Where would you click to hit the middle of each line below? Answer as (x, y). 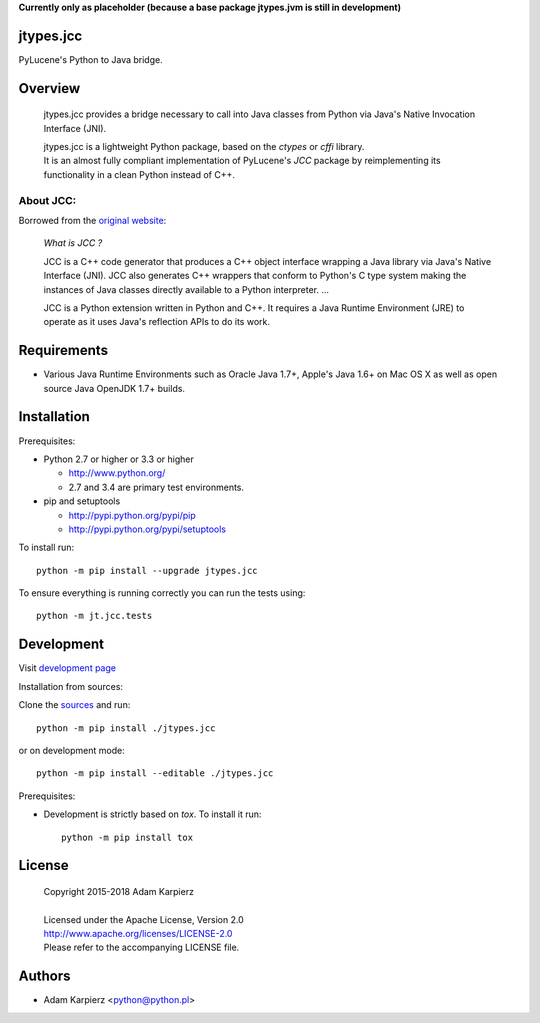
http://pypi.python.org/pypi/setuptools (147, 529)
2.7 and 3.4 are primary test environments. (156, 487)
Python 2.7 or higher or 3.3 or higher (118, 459)
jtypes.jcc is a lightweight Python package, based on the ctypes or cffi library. (204, 147)
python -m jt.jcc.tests (94, 616)
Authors (44, 976)
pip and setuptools (82, 501)
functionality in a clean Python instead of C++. (139, 174)
